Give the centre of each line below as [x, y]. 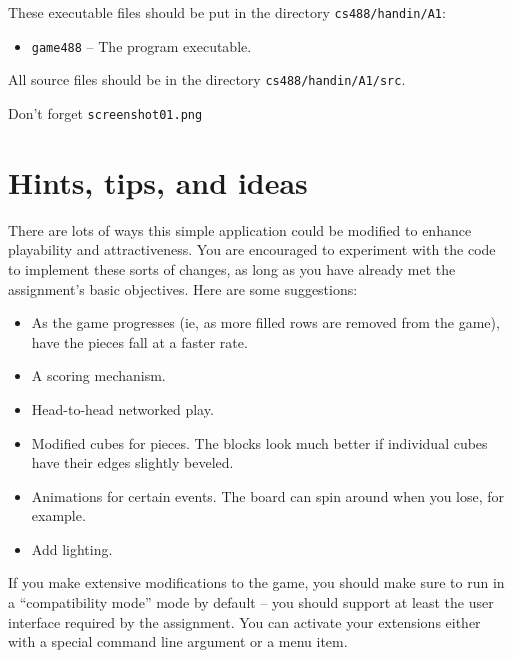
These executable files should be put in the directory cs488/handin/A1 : [227, 12]
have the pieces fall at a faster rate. [139, 341]
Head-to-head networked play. [122, 408]
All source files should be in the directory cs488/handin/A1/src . [207, 79]
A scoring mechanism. [98, 375]
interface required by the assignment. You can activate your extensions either [244, 621]
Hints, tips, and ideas [158, 181]
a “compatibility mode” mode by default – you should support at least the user [251, 602]
